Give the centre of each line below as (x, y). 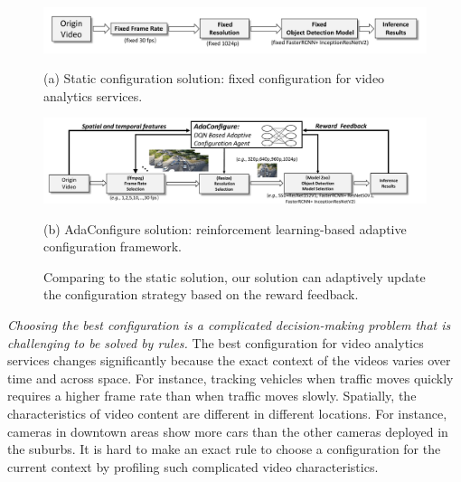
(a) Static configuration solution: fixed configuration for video (214, 78)
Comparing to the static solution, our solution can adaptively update (235, 276)
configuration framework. (113, 246)
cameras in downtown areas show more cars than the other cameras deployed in (228, 431)
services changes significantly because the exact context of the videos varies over (229, 360)
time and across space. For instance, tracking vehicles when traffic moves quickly (230, 378)
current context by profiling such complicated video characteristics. (193, 466)
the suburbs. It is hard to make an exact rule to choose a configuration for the (224, 449)
